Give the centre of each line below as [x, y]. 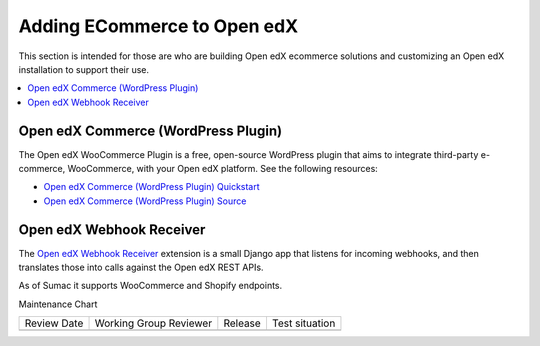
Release [242, 323]
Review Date [54, 323]
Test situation [303, 323]
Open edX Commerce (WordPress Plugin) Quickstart [151, 187]
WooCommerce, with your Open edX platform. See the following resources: [223, 169]
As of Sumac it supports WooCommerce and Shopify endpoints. [150, 286]
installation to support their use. [84, 69]
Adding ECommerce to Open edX [158, 26]
